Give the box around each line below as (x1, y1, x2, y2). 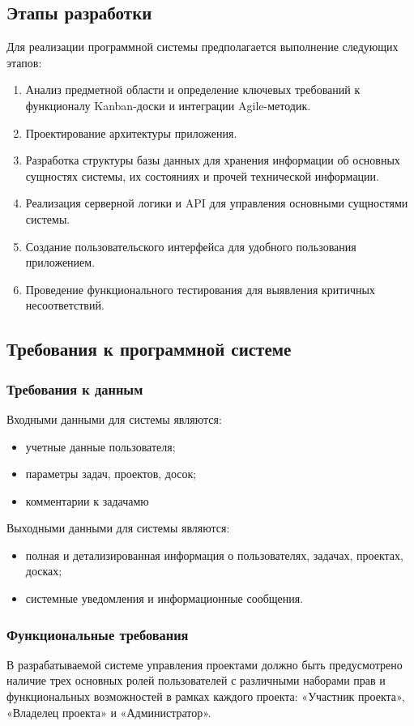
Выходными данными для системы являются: (6, 519, 230, 536)
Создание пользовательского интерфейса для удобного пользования (25, 237, 356, 254)
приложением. (25, 254, 96, 271)
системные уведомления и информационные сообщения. (25, 590, 304, 607)
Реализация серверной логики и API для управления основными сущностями (25, 194, 408, 211)
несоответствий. (25, 297, 105, 314)
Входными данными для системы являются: (6, 410, 222, 427)
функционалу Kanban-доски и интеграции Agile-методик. (25, 96, 311, 113)
